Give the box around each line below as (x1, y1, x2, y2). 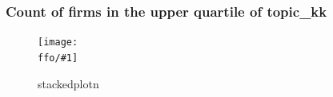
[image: (38, 37, 78, 48)
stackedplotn (38, 75, 99, 91)
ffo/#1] (38, 52, 78, 64)
